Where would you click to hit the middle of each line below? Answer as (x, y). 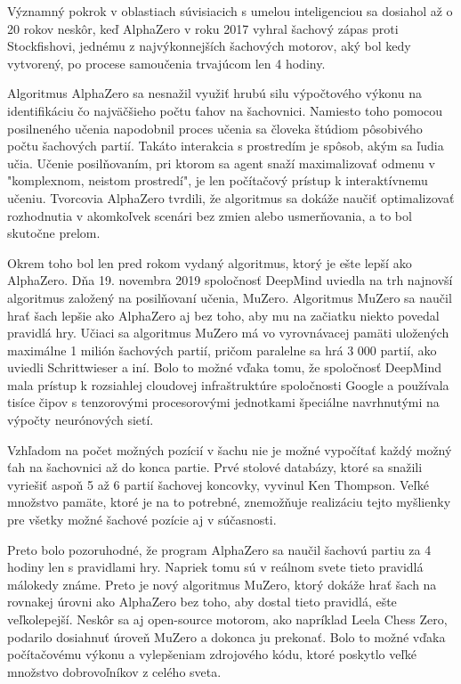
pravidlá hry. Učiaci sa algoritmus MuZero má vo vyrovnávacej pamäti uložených (228, 333)
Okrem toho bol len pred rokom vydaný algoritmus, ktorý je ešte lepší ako (210, 262)
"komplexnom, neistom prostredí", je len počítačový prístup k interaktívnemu (218, 180)
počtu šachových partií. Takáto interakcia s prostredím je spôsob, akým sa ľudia (226, 146)
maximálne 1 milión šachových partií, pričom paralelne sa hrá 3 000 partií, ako (222, 350)
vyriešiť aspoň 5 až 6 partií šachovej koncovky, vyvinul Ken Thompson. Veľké (218, 484)
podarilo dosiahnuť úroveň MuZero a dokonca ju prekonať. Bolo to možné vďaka (226, 636)
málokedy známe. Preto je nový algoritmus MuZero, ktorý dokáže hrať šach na (222, 584)
